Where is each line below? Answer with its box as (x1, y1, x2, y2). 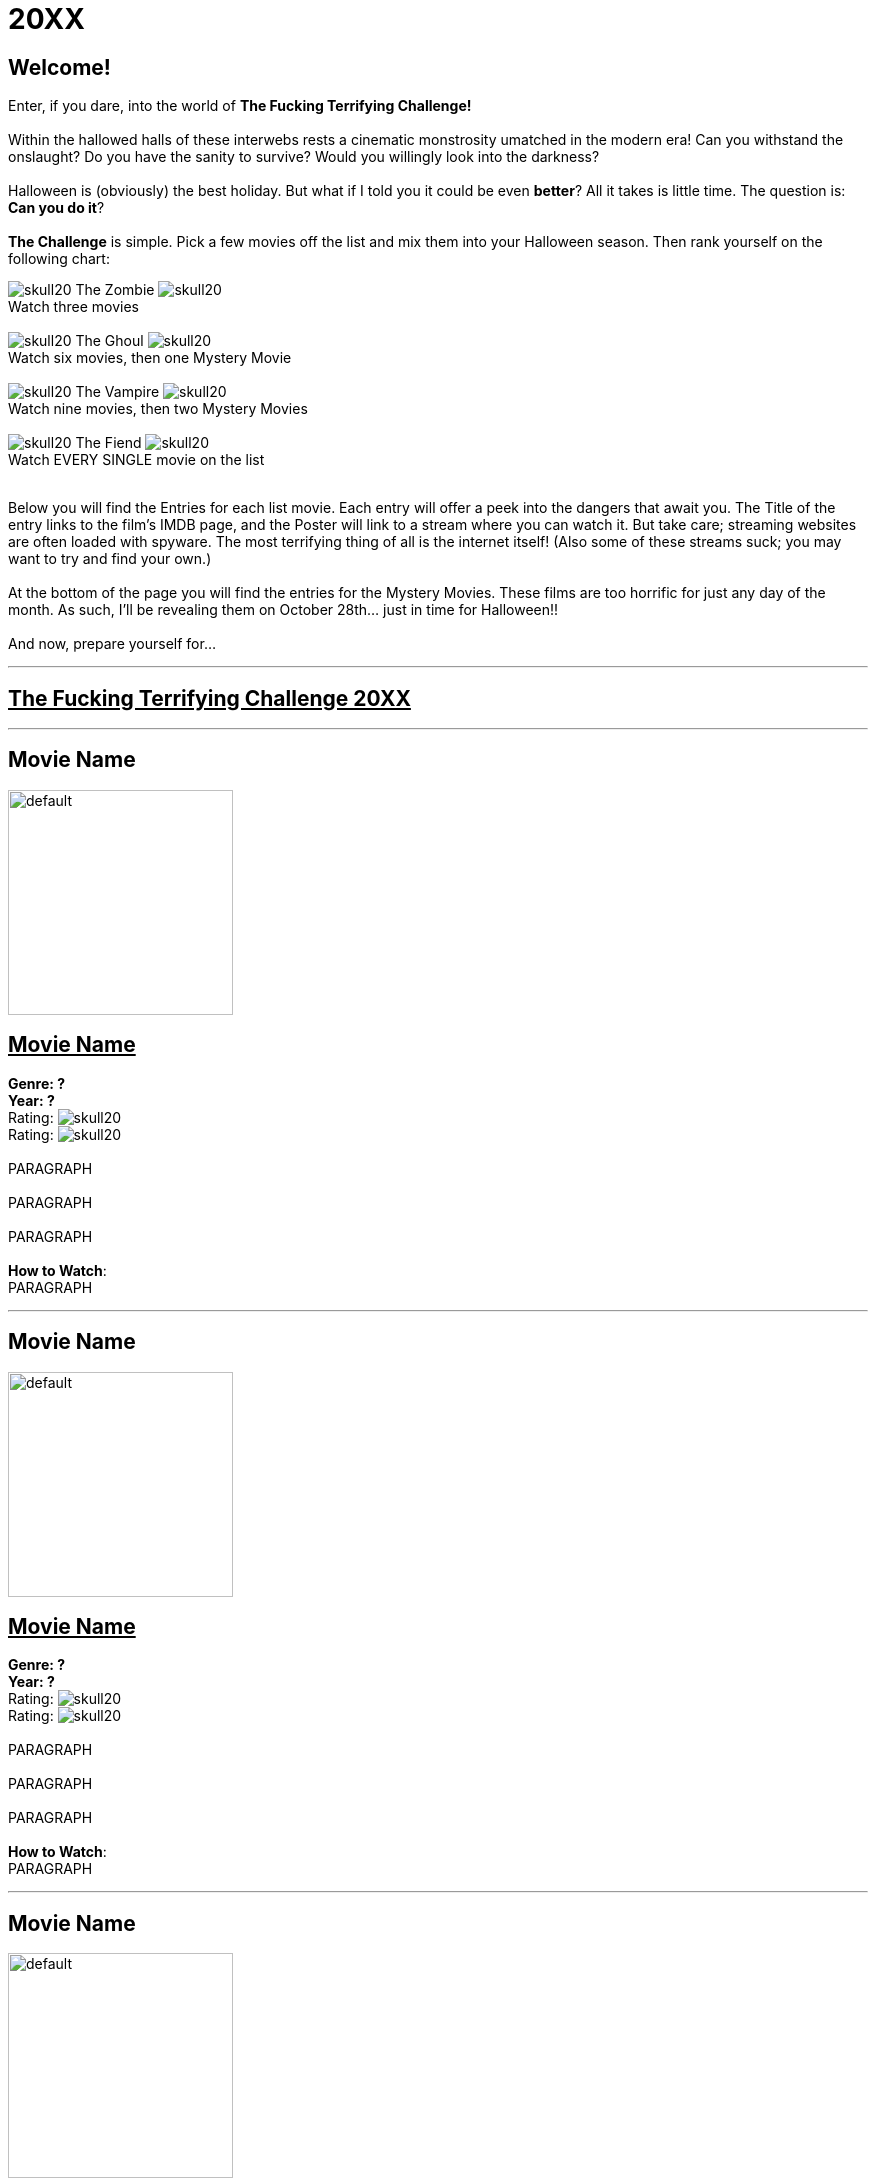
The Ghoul (75, 332, 144, 350)
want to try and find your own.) (8, 550, 212, 568)
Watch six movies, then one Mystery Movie (8, 349, 292, 367)
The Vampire (75, 383, 160, 401)
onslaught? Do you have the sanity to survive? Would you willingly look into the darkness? (8, 148, 600, 166)
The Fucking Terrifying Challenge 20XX (8, 685, 411, 711)
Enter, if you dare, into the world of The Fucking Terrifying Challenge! (8, 97, 472, 115)
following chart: (8, 250, 110, 268)
